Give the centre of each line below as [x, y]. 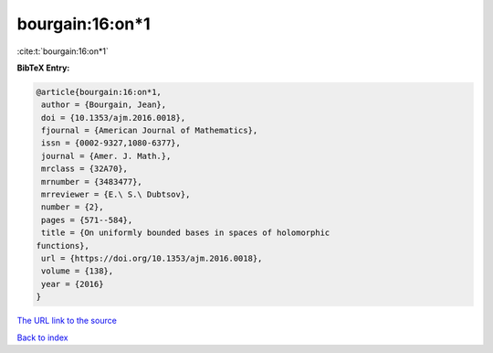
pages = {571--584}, [87, 220]
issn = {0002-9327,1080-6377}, [111, 143]
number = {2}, [73, 207]
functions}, [63, 246]
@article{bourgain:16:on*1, [99, 92]
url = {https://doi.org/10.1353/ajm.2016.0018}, [152, 258]
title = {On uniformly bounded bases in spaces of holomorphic [186, 233]
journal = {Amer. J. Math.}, [106, 156]
